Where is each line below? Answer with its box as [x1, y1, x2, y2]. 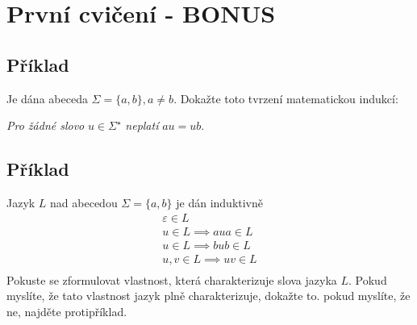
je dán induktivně [176, 194, 264, 210]
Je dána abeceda [6, 90, 88, 106]
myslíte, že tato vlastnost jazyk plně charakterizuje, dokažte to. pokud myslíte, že [6, 287, 411, 304]
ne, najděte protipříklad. [6, 302, 127, 319]
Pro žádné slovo [6, 117, 85, 134]
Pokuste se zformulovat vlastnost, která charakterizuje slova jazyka [6, 271, 337, 288]
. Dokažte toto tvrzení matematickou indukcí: [173, 90, 398, 106]
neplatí [125, 117, 159, 134]
